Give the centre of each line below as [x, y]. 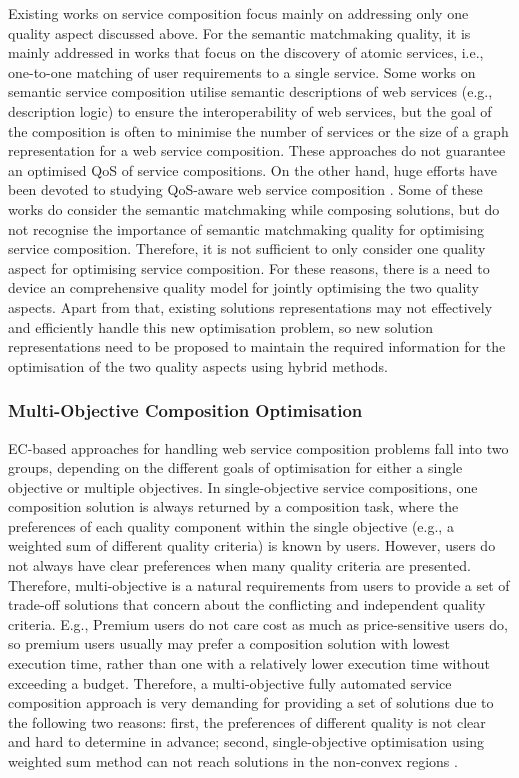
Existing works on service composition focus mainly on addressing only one [238, 13]
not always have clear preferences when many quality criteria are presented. [239, 565]
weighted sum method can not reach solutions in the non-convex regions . [233, 761]
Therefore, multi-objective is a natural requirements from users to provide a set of [259, 584]
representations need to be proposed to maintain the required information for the [257, 346]
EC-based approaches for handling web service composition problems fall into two [258, 447]
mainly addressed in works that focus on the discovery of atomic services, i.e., [246, 52]
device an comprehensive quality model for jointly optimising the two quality [243, 287]
